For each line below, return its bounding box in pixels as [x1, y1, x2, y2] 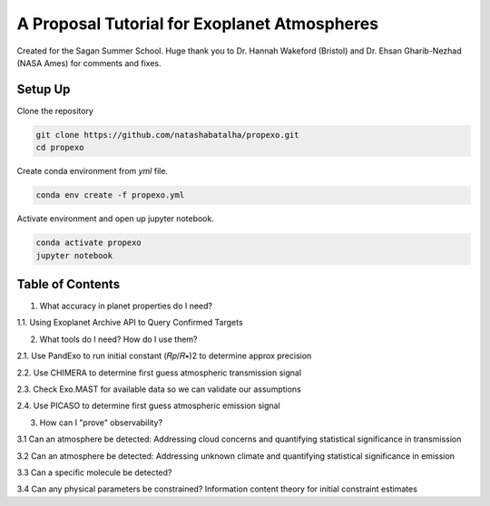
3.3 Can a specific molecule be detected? [16, 467, 172, 478]
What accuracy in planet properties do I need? [39, 300, 213, 312]
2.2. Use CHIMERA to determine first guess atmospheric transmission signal [16, 367, 302, 378]
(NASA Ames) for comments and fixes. [16, 57, 162, 68]
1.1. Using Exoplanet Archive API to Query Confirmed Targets [16, 317, 244, 328]
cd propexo [35, 142, 84, 153]
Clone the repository [16, 105, 94, 116]
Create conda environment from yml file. [16, 166, 168, 177]
